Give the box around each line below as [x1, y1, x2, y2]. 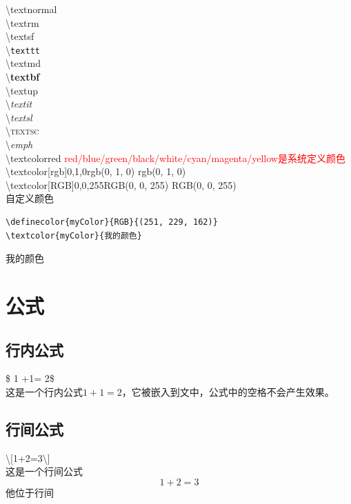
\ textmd [6, 56, 41, 70]
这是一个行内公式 [6, 384, 83, 399]
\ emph [6, 137, 33, 151]
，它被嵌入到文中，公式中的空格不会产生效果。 [121, 384, 334, 399]
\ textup [6, 83, 39, 97]
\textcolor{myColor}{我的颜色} [6, 230, 142, 241]
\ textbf [6, 70, 40, 84]
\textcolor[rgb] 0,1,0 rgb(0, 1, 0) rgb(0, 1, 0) [6, 164, 186, 179]
